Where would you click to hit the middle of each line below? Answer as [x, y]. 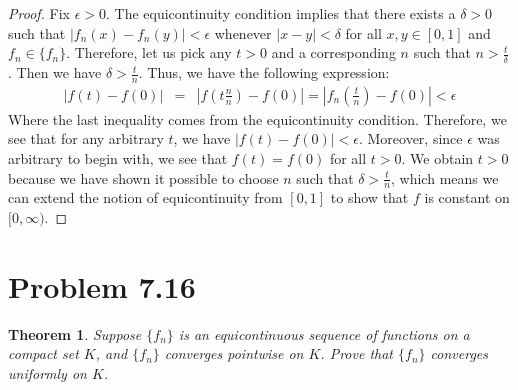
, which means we [445, 177]
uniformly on [47, 372]
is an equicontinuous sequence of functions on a [324, 333]
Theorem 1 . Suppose [75, 333]
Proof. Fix [39, 13]
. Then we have [55, 72]
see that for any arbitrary [86, 138]
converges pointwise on [234, 353]
